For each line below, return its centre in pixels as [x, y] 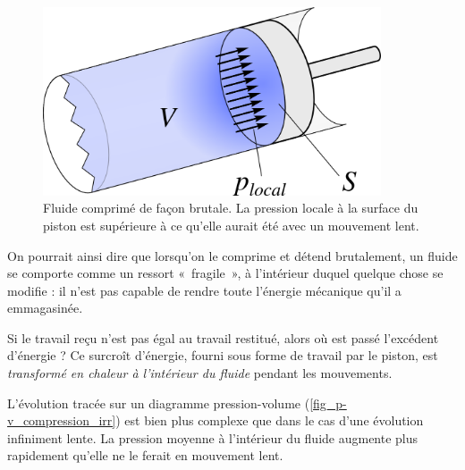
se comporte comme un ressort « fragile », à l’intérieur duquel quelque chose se [225, 273]
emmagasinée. [45, 308]
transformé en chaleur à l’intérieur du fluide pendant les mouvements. [200, 373]
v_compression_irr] [62, 420]
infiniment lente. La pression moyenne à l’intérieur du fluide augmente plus [213, 437]
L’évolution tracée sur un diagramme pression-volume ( [159, 403]
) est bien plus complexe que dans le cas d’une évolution [270, 420]
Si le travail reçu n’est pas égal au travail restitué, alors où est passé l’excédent [223, 337]
